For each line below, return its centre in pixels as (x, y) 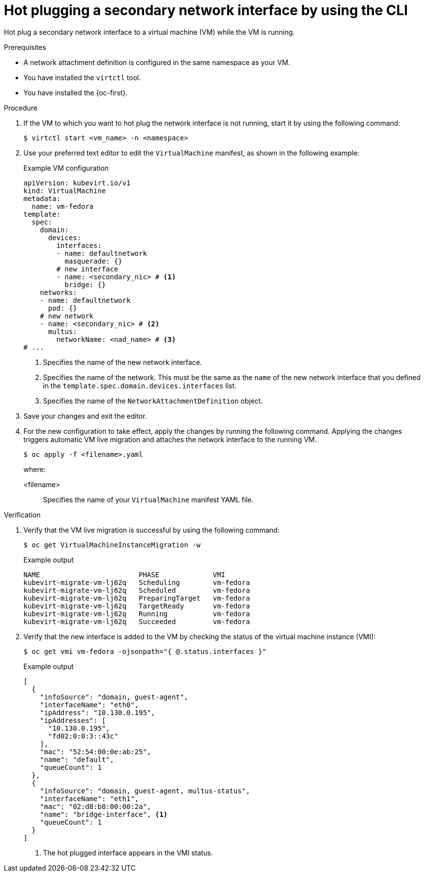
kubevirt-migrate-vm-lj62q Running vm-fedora (137, 614)
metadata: (42, 198)
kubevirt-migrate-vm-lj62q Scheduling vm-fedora (137, 582)
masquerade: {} (94, 261)
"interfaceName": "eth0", (89, 705)
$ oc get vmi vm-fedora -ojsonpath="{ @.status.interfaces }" (145, 651)
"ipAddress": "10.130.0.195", (97, 712)
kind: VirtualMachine (65, 191)
